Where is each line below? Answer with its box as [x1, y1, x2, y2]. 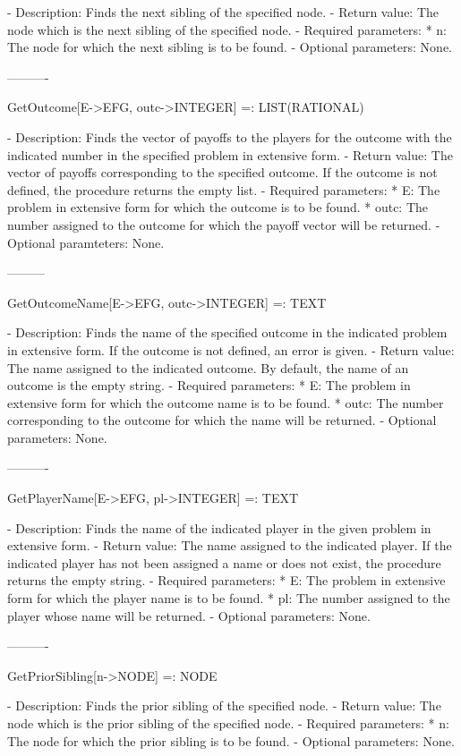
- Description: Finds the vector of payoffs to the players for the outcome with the [7, 127, 452, 146]
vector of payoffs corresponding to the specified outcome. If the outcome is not [7, 163, 438, 182]
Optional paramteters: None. [7, 233, 165, 251]
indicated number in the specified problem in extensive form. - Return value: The [7, 145, 453, 164]
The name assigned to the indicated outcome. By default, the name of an [7, 358, 409, 377]
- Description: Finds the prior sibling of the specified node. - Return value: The [7, 696, 441, 715]
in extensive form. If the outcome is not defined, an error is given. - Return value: [7, 340, 455, 359]
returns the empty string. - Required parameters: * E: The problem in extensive [7, 571, 446, 590]
